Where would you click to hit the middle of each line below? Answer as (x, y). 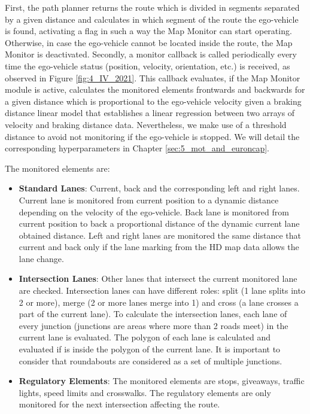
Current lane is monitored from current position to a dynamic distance (149, 200)
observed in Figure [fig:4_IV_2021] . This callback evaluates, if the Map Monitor (153, 77)
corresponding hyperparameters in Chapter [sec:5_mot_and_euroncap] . (137, 148)
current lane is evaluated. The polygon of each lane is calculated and (145, 337)
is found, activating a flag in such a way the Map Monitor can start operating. (148, 31)
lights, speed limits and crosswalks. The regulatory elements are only (145, 392)
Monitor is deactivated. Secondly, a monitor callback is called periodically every (151, 54)
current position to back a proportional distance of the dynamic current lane (159, 223)
